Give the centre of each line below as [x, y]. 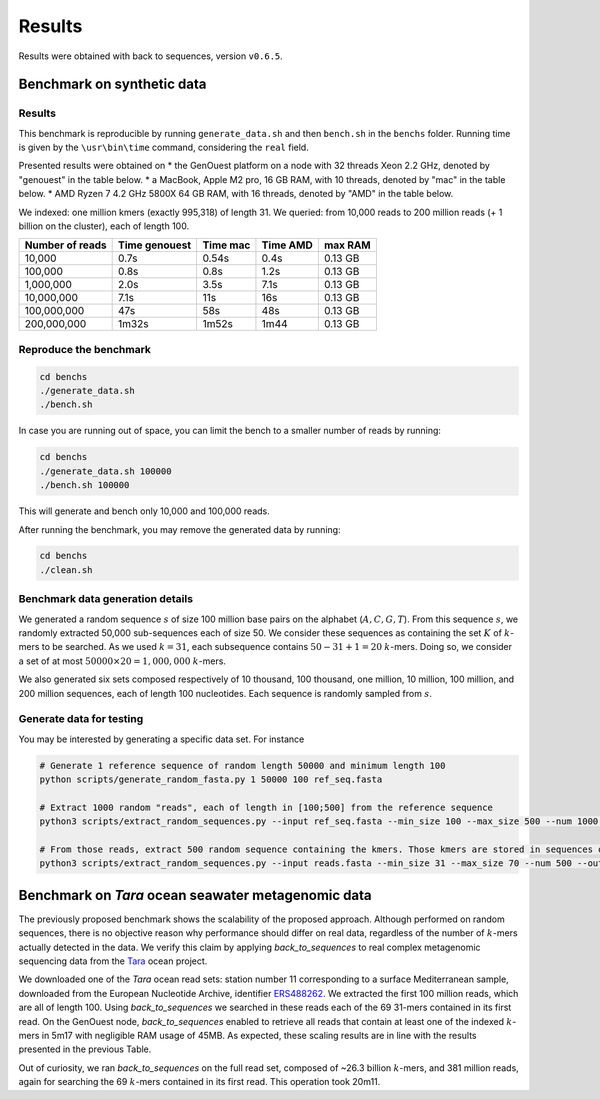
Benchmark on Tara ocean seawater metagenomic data [195, 895]
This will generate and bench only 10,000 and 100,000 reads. [144, 511]
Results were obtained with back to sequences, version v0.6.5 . [151, 56]
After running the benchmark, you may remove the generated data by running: [179, 529]
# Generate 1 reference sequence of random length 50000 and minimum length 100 [242, 765]
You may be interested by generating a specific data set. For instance [161, 739]
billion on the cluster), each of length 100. [104, 226]
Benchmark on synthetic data [112, 84]
